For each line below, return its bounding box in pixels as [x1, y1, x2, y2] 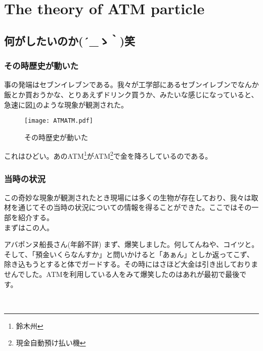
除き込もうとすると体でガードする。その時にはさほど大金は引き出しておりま [4, 259, 258, 269]
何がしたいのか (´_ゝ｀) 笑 [4, 32, 136, 48]
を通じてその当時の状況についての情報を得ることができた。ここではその [11, 202, 252, 213]
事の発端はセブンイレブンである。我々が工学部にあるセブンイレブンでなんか [4, 79, 259, 90]
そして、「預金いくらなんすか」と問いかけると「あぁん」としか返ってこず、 [4, 249, 254, 259]
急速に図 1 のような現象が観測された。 [4, 99, 128, 110]
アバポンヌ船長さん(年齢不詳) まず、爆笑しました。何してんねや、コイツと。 [4, 239, 259, 250]
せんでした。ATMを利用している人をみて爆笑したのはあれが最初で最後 [4, 269, 240, 279]
